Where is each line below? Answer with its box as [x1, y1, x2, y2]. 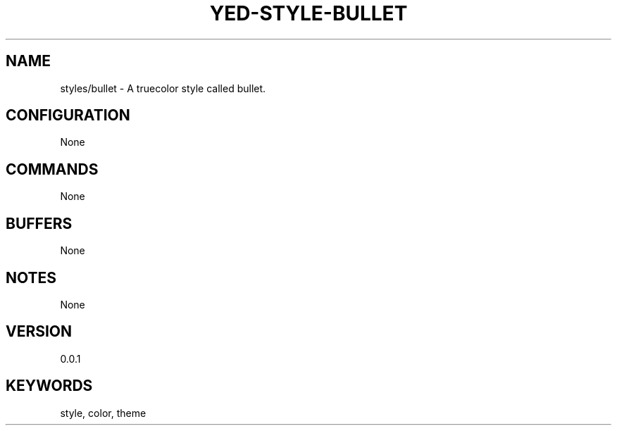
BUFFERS [6, 214, 73, 232]
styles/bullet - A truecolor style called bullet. [60, 82, 266, 94]
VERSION [6, 323, 73, 341]
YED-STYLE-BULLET [209, 1, 408, 25]
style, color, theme [60, 406, 147, 419]
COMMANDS [6, 160, 99, 178]
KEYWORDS [6, 377, 93, 395]
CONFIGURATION [6, 106, 130, 125]
